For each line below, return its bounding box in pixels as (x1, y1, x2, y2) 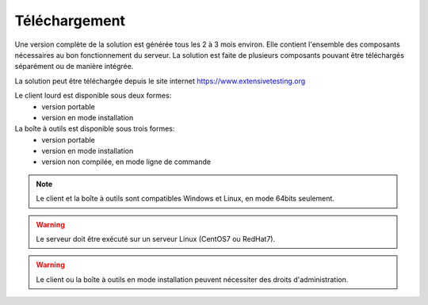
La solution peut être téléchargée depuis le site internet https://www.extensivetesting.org (14, 76, 306, 86)
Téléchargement (14, 12, 126, 29)
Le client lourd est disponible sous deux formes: (14, 91, 172, 101)
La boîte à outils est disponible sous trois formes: (14, 124, 175, 134)
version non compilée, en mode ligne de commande (41, 157, 212, 166)
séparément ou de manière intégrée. (14, 62, 134, 71)
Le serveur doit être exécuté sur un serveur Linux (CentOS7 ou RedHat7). (36, 234, 276, 244)
